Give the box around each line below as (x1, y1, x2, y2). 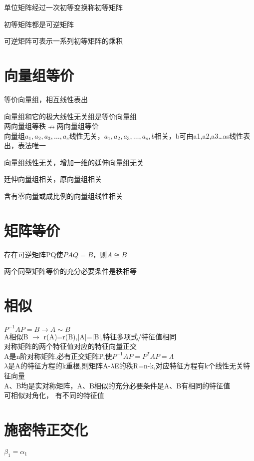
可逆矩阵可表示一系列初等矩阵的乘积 (4, 36, 123, 46)
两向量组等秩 (4, 121, 46, 131)
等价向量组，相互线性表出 (4, 94, 88, 104)
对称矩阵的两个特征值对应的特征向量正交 (4, 341, 137, 351)
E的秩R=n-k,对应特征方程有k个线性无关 (114, 360, 244, 371)
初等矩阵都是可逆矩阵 (4, 19, 74, 29)
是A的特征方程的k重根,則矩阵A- (8, 360, 111, 371)
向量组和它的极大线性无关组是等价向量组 (4, 111, 137, 121)
